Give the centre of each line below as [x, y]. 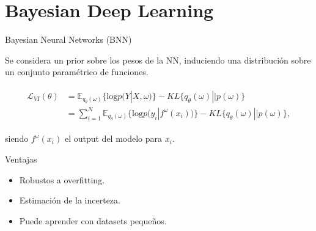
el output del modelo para [113, 138]
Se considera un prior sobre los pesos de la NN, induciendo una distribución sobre [158, 60]
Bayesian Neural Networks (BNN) [68, 39]
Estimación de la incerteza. [70, 200]
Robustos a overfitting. [62, 179]
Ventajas [21, 159]
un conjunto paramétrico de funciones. [77, 72]
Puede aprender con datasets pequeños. [93, 220]
